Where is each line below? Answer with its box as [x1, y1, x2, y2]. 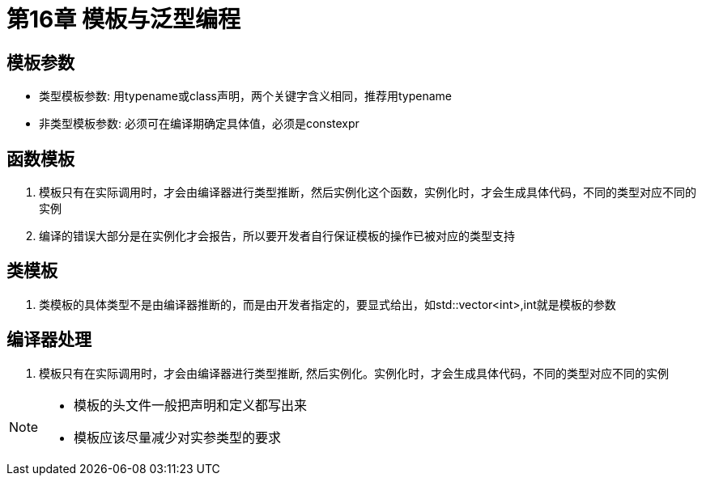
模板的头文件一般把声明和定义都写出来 [74, 396, 308, 413]
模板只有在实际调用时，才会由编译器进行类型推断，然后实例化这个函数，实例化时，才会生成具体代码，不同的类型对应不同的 [39, 185, 696, 200]
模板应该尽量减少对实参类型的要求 [74, 429, 282, 446]
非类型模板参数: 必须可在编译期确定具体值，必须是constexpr [39, 116, 360, 131]
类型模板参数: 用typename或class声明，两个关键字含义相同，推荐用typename [39, 89, 453, 104]
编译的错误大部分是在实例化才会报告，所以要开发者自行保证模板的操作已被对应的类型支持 [39, 229, 515, 243]
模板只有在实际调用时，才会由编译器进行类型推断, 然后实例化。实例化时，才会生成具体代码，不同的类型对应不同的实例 [39, 366, 669, 380]
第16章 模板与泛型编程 [6, 6, 240, 33]
